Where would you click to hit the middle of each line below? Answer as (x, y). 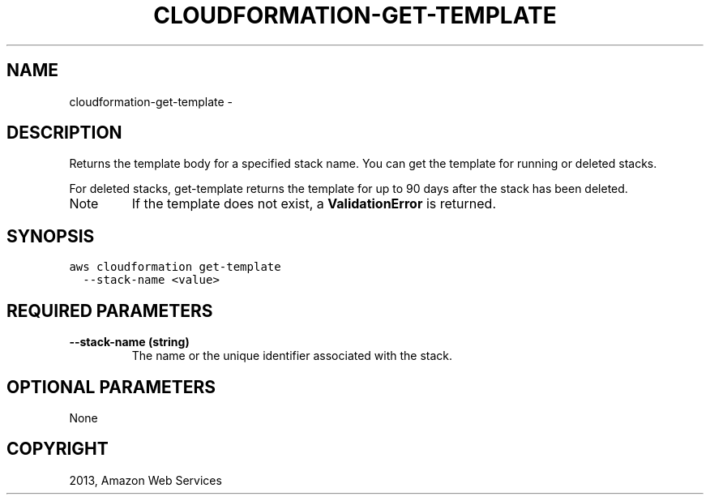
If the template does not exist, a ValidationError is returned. (314, 204)
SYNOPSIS (51, 236)
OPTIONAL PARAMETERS (111, 387)
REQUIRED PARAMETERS (110, 310)
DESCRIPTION (64, 133)
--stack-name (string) (129, 342)
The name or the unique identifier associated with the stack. (292, 356)
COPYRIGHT (58, 449)
